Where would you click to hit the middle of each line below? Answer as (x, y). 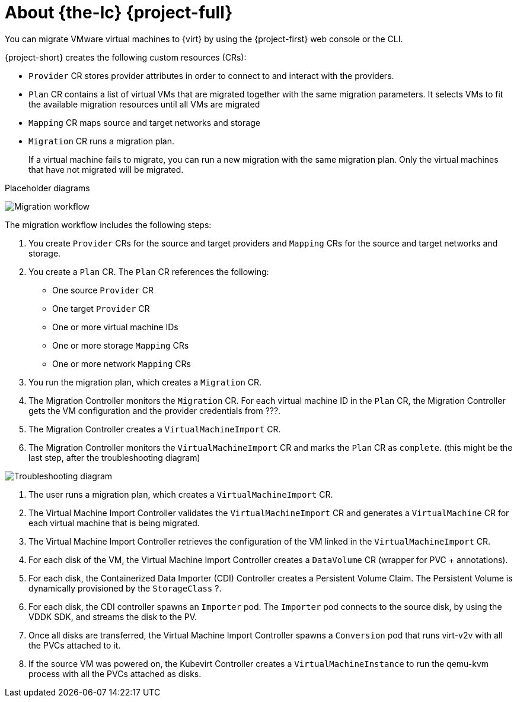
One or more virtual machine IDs (115, 327)
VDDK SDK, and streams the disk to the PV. (113, 616)
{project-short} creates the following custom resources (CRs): (126, 57)
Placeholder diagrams (47, 188)
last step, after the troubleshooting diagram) (114, 457)
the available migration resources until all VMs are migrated (144, 104)
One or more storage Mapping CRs (121, 345)
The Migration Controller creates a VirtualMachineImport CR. (155, 429)
